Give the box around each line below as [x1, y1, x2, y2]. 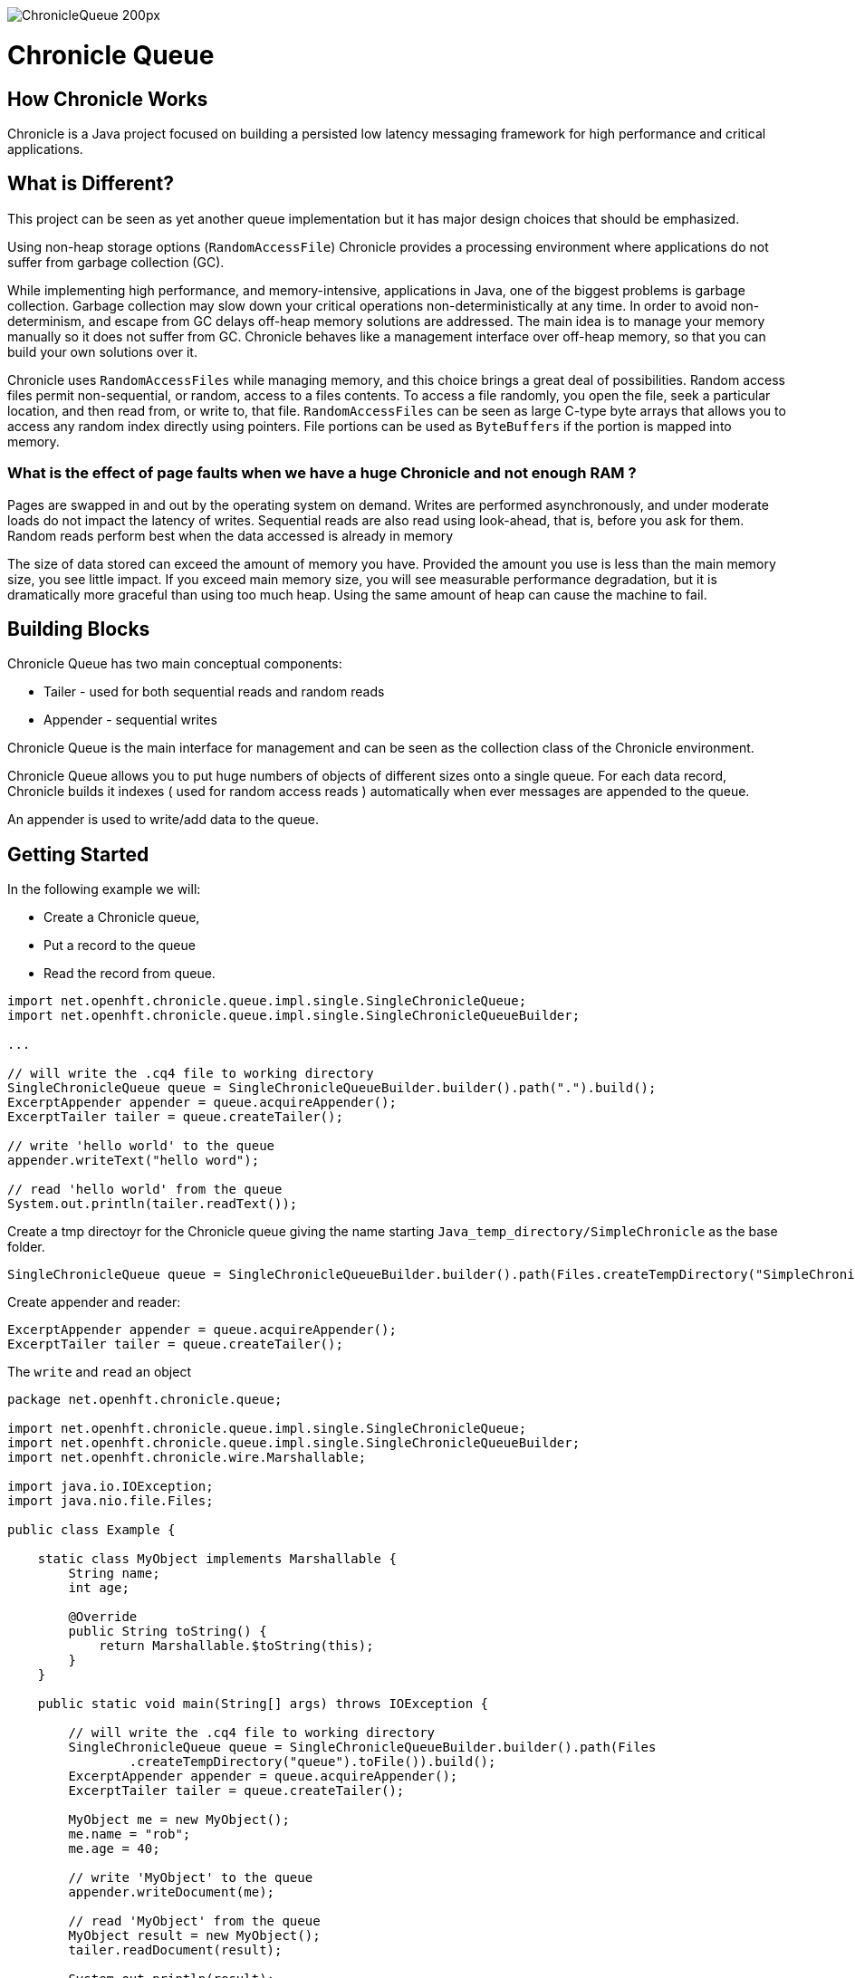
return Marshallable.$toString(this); [99, 1638, 374, 1654]
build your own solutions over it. [7, 343, 197, 360]
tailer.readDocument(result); [68, 1943, 283, 1958]
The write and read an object [7, 1364, 191, 1380]
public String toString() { [68, 1624, 267, 1639]
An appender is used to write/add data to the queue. [7, 811, 320, 828]
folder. [7, 1239, 45, 1255]
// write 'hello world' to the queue [7, 1138, 275, 1154]
